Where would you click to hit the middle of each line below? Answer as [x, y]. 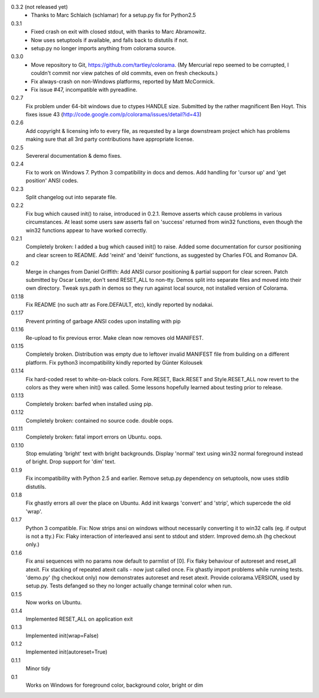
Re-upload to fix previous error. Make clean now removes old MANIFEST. [115, 337]
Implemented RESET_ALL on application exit [79, 619]
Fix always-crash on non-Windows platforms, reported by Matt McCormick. [123, 81]
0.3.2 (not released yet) [39, 7]
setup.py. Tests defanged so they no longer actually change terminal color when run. [129, 586]
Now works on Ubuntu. [54, 602]
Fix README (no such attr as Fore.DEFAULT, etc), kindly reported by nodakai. [120, 305]
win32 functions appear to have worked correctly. [87, 230]
